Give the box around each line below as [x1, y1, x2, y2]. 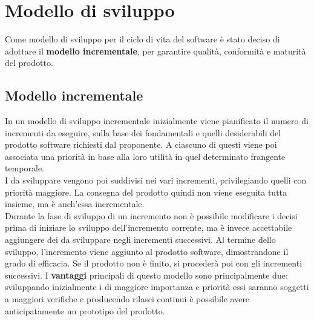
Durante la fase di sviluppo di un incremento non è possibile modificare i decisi [5, 209, 298, 222]
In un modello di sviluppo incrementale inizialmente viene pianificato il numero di [5, 114, 309, 127]
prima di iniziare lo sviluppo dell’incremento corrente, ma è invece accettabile [5, 221, 292, 234]
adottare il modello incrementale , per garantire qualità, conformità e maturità [5, 44, 306, 57]
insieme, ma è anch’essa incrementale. [5, 197, 145, 210]
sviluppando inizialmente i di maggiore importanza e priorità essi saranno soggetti [5, 280, 309, 293]
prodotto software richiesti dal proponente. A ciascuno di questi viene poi [5, 138, 277, 151]
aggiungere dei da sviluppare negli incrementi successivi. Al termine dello [5, 233, 276, 246]
